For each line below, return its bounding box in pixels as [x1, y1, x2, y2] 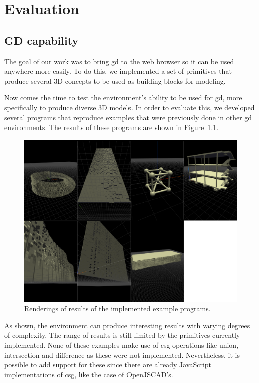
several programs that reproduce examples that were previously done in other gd [4, 112, 252, 122]
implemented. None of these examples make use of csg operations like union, [4, 340, 239, 350]
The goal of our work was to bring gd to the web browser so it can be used [4, 56, 234, 66]
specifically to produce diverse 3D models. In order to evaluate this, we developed [4, 102, 255, 112]
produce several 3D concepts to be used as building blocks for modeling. [4, 75, 226, 86]
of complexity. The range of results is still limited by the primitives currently [4, 330, 240, 340]
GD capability [4, 32, 79, 48]
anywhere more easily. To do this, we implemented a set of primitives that [4, 66, 232, 76]
